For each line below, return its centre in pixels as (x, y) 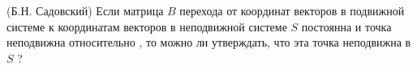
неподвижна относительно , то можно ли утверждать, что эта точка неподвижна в (209, 42)
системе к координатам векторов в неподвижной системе (147, 26)
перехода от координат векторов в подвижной (292, 10)
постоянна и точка (346, 26)
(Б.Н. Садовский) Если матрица (85, 10)
